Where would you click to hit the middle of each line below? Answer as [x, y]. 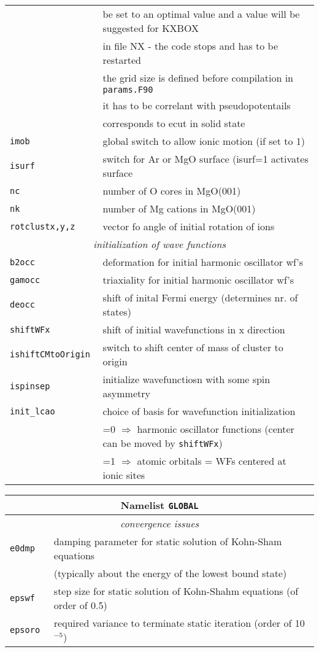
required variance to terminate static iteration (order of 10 [179, 623]
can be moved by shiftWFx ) [163, 443]
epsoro [25, 630]
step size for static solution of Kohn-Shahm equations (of [176, 591]
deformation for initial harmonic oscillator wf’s [203, 262]
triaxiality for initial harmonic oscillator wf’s [198, 280]
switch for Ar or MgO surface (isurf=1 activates [206, 159]
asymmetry [126, 393]
